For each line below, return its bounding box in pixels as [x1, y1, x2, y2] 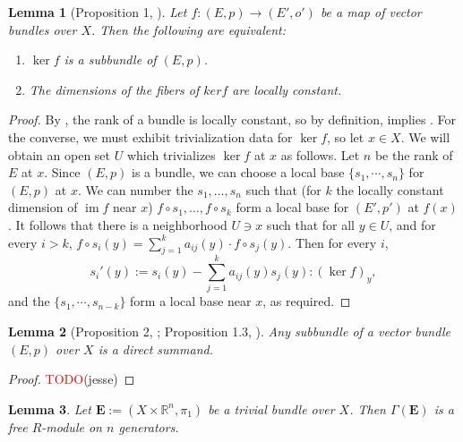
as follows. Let [280, 145, 360, 164]
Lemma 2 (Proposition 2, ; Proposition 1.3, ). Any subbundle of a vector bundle [8, 322, 451, 341]
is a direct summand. [98, 339, 213, 358]
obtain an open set [8, 145, 111, 164]
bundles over [8, 20, 77, 38]
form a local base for [236, 198, 349, 217]
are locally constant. [232, 80, 342, 98]
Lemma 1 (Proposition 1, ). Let [8, 3, 187, 21]
